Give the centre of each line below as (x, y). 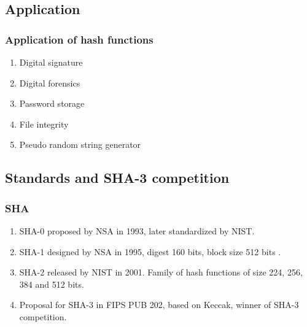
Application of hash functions (79, 39)
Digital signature (51, 62)
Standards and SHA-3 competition (117, 178)
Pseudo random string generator (80, 144)
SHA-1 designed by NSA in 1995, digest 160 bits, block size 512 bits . (150, 251)
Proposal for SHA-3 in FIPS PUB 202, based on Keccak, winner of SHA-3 (159, 305)
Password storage (52, 103)
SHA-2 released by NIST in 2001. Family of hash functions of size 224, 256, (161, 272)
